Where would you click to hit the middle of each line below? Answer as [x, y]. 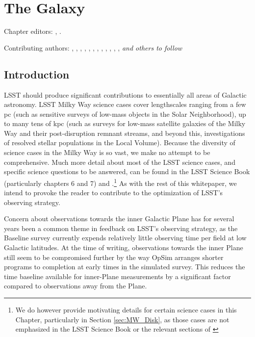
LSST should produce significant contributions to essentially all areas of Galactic [125, 94]
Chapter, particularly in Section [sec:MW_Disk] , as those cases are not [122, 319]
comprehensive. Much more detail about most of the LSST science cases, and [120, 162]
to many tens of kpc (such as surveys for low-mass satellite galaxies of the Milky [125, 123]
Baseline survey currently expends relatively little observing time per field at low [125, 238]
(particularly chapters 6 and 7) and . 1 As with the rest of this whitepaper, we [120, 182]
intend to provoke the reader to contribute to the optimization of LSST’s [114, 193]
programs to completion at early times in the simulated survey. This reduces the [125, 267]
